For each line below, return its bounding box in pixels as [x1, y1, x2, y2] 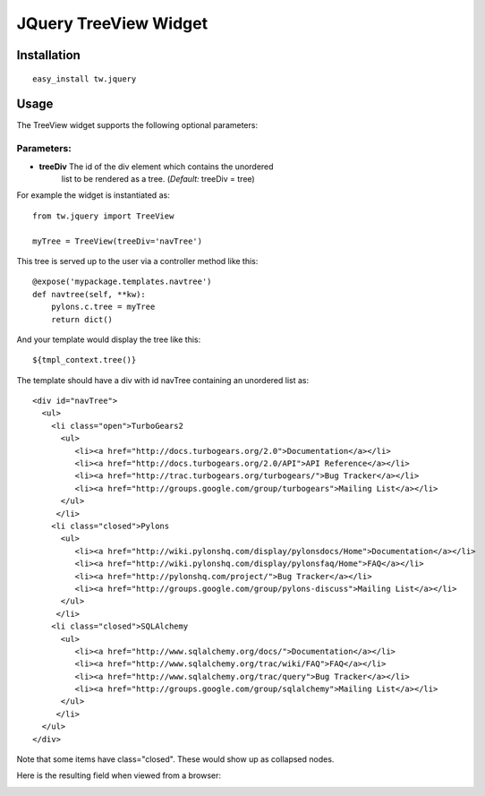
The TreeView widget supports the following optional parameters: [16, 120, 259, 131]
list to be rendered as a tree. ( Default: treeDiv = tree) [61, 174, 255, 184]
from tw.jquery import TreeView [32, 210, 174, 221]
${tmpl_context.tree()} [32, 355, 137, 365]
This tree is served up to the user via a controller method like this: [16, 255, 259, 266]
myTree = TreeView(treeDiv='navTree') [32, 235, 203, 246]
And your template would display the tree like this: [16, 334, 201, 345]
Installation [16, 47, 81, 63]
